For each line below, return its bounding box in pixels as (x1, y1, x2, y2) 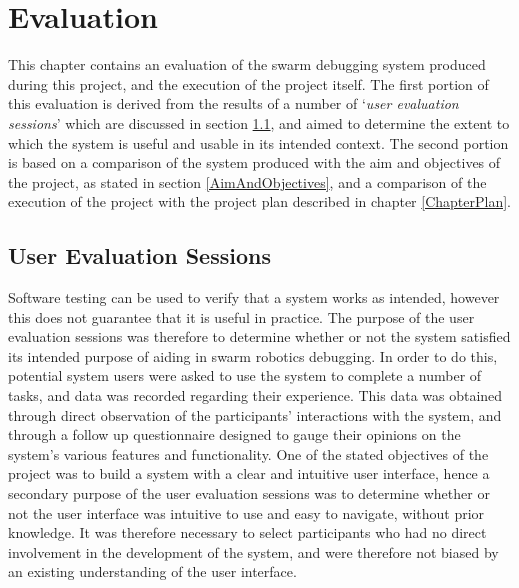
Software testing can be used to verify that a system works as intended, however (8, 287, 500, 308)
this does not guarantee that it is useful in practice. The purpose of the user (8, 306, 475, 327)
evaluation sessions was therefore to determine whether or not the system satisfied (8, 326, 511, 347)
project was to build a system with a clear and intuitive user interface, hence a (8, 463, 490, 484)
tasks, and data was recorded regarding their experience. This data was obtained (8, 385, 503, 406)
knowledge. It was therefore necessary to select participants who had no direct (8, 522, 487, 543)
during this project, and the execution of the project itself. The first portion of (8, 73, 489, 94)
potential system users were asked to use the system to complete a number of (8, 365, 482, 386)
